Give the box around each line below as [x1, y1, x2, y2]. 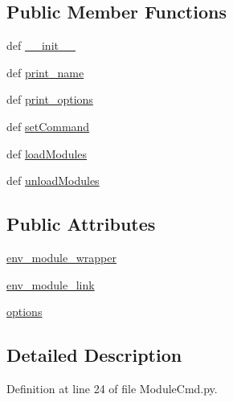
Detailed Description [6, 343, 182, 367]
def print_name [6, 64, 84, 80]
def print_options [6, 91, 93, 108]
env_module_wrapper [6, 248, 117, 265]
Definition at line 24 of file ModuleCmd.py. [6, 379, 218, 396]
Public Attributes [6, 211, 156, 236]
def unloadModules [6, 172, 100, 189]
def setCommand [6, 117, 90, 134]
